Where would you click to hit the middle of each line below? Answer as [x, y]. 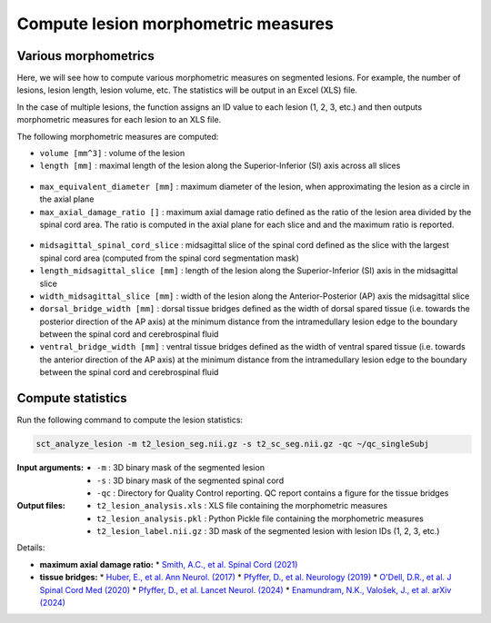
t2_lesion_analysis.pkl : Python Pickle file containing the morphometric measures [261, 519]
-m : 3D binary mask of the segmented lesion [181, 468]
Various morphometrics [85, 56]
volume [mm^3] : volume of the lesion [112, 153]
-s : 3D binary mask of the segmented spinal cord [190, 480]
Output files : [41, 506]
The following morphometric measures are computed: [118, 136]
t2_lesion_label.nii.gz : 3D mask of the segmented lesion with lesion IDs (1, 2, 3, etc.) [268, 531]
